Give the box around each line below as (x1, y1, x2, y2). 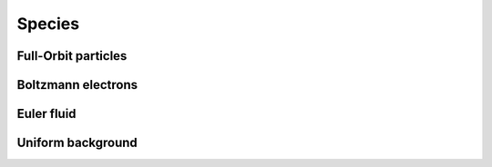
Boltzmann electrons (16, 77, 138, 93)
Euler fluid (16, 106, 77, 122)
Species (16, 14, 80, 34)
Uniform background (16, 135, 138, 151)
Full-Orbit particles (16, 48, 128, 64)
